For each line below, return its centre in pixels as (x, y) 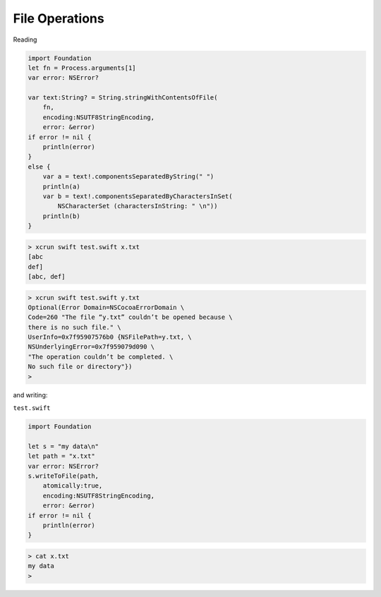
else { (39, 167)
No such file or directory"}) (80, 367)
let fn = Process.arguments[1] (82, 68)
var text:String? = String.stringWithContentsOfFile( (123, 98)
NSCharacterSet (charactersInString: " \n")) (138, 206)
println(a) (61, 186)
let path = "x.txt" (61, 456)
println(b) (61, 216)
